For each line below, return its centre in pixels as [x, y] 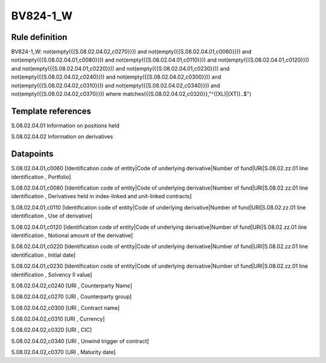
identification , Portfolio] [41, 177]
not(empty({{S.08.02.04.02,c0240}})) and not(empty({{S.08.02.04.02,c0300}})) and [116, 77]
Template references [51, 111]
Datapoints [32, 154]
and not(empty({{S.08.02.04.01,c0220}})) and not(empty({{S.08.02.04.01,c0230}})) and [120, 68]
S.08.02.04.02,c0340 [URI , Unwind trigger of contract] [80, 341]
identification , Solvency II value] [52, 274]
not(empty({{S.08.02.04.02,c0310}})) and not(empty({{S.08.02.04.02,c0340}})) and [116, 85]
